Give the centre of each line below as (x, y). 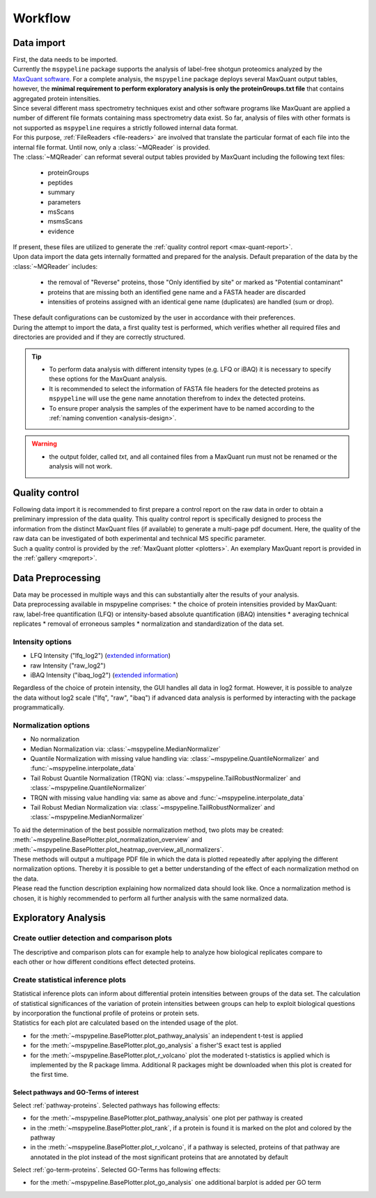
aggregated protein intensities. (57, 98)
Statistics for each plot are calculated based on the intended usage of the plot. (125, 1023)
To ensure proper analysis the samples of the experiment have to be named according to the (182, 408)
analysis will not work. (81, 466)
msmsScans (65, 221)
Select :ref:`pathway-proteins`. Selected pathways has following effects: (116, 1105)
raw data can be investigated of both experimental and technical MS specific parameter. (139, 539)
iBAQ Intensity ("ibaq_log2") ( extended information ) (104, 675)
